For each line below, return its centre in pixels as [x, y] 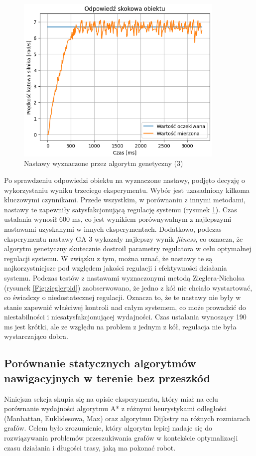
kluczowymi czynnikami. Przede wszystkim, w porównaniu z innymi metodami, [125, 200]
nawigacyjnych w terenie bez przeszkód [107, 378]
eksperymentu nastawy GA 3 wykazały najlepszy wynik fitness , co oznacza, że [124, 238]
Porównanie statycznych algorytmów [100, 363]
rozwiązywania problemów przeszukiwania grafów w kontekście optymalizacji [121, 438]
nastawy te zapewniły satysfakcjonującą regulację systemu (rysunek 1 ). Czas [121, 209]
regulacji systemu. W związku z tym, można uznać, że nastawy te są [108, 258]
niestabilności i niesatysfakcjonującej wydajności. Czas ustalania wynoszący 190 [125, 317]
